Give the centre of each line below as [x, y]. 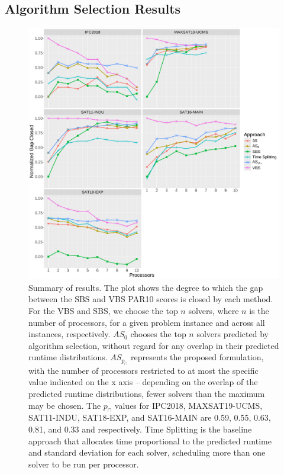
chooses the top [158, 334]
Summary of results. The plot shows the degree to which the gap [146, 287]
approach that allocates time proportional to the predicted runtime [150, 441]
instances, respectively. [70, 334]
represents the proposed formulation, [197, 357]
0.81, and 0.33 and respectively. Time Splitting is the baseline [140, 429]
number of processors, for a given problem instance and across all [147, 322]
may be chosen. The [65, 405]
